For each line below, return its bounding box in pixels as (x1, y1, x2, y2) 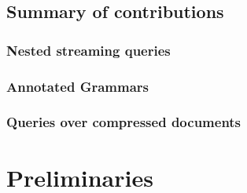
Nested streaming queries (6, 40, 171, 60)
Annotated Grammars (6, 76, 149, 96)
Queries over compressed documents (6, 112, 241, 132)
